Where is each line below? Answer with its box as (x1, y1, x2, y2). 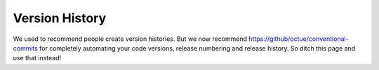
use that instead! (13, 54, 62, 62)
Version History (13, 10, 107, 26)
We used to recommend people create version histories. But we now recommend (13, 35, 248, 43)
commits (13, 44, 39, 52)
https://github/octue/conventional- (248, 35, 349, 43)
